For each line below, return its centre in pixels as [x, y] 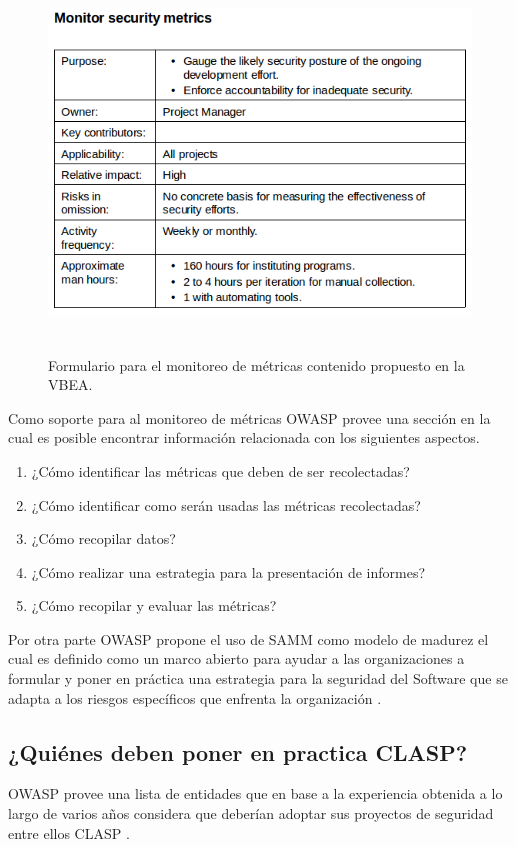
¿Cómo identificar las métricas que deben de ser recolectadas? [220, 470]
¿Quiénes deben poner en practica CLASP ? [238, 751]
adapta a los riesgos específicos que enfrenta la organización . [195, 697]
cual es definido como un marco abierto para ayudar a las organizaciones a [236, 658]
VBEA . [70, 384]
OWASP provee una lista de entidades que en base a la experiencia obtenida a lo [255, 793]
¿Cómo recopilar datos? [103, 538]
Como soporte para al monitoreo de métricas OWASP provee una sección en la [249, 417]
